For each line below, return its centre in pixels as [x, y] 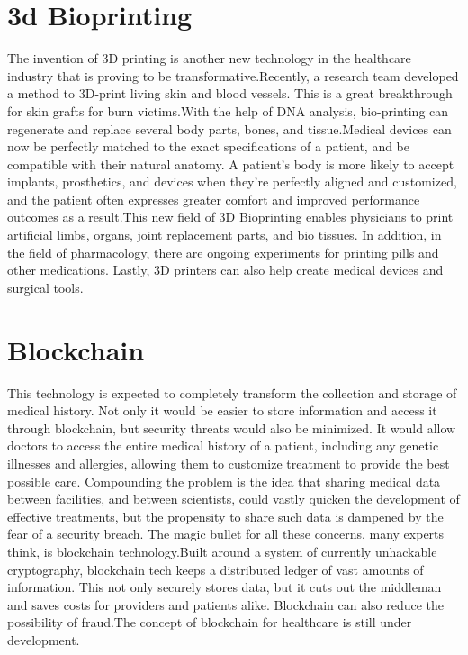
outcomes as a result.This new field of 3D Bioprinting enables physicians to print [230, 217]
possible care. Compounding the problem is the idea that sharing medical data [224, 481]
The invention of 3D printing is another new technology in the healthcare [209, 58]
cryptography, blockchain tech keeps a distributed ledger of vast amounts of [216, 569]
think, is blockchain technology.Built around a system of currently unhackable [222, 551]
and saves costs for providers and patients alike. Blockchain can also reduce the [226, 604]
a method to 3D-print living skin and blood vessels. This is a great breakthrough [230, 93]
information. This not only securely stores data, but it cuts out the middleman [225, 587]
